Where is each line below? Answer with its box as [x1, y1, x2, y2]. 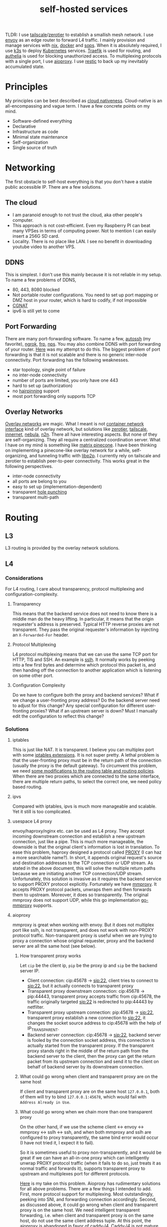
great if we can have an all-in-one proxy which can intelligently [19, 1155, 150, 1161]
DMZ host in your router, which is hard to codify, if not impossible [12, 297, 147, 303]
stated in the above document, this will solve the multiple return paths [12, 865, 156, 871]
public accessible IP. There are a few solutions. [5, 184, 102, 190]
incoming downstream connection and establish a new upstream [12, 833, 146, 839]
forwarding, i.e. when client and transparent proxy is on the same [19, 1212, 154, 1218]
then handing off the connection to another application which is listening [12, 667, 162, 673]
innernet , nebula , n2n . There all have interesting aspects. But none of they [5, 431, 158, 437]
